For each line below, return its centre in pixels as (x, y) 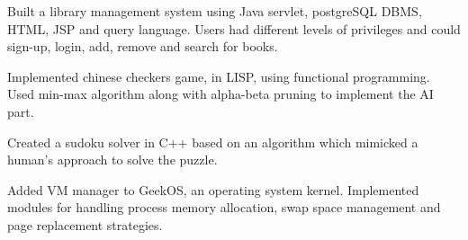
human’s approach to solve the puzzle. (112, 160)
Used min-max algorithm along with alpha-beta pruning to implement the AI (220, 94)
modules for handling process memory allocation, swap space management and (224, 207)
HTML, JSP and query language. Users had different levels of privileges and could (234, 28)
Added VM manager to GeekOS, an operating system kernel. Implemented (213, 189)
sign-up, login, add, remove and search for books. (143, 46)
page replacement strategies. (85, 224)
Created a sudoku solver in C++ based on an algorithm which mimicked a (213, 142)
